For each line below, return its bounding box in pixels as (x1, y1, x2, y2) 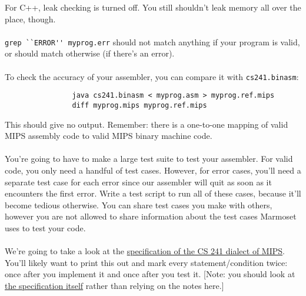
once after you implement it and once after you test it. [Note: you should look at (5, 268, 295, 280)
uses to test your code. (5, 221, 86, 234)
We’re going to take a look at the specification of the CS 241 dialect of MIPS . (5, 245, 285, 257)
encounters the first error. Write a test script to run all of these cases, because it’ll (5, 187, 301, 199)
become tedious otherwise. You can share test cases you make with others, (5, 198, 272, 211)
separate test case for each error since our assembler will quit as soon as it (5, 175, 272, 188)
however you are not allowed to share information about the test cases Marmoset (5, 210, 297, 222)
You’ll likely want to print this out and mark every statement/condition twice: (5, 256, 288, 268)
